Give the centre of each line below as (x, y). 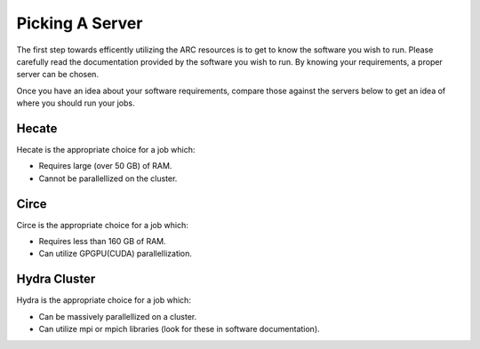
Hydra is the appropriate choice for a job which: (104, 300)
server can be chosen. (58, 75)
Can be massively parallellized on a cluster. (118, 316)
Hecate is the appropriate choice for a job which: (106, 150)
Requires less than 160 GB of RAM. (102, 242)
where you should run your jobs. (76, 103)
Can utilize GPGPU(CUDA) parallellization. (116, 254)
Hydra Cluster (56, 279)
